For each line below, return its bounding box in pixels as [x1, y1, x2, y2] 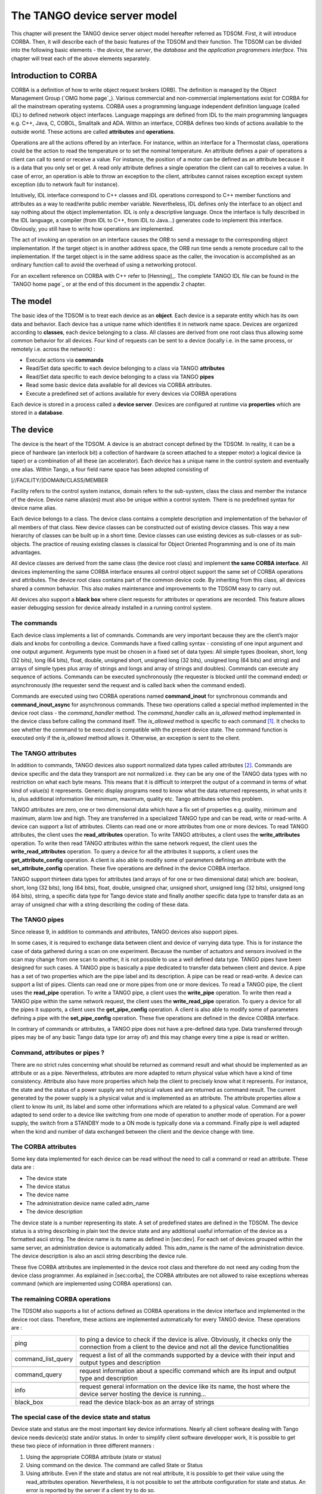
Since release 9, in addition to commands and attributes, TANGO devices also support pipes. [11, 928, 239, 935]
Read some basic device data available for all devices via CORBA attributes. [26, 381, 212, 388]
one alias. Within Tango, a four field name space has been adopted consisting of [11, 466, 209, 473]
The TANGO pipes [11, 916, 64, 924]
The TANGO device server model [11, 9, 177, 22]
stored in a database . [11, 409, 64, 417]
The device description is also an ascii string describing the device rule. [11, 1253, 188, 1260]
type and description [79, 1374, 138, 1382]
